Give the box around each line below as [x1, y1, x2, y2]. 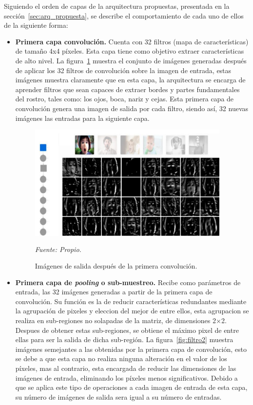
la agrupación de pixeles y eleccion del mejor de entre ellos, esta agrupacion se [15, 306, 249, 316]
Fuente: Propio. [35, 244, 81, 254]
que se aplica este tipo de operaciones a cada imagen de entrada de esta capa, [15, 382, 248, 392]
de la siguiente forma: [4, 20, 68, 30]
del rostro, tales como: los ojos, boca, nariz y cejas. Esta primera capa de [15, 94, 234, 104]
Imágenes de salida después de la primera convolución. [35, 261, 197, 271]
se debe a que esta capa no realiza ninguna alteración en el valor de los [15, 353, 227, 364]
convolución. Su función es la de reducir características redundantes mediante [15, 296, 247, 306]
